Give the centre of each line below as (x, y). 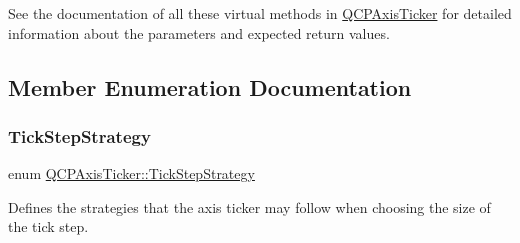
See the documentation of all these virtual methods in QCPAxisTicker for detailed (260, 13)
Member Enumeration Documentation (210, 86)
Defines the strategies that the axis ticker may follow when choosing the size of (249, 206)
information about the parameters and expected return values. (199, 32)
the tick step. (48, 226)
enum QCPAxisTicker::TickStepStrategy (131, 173)
